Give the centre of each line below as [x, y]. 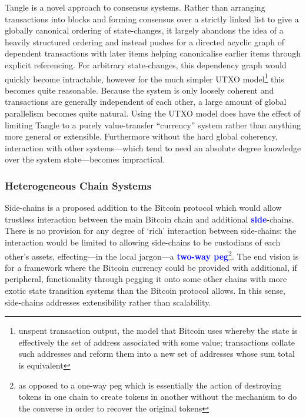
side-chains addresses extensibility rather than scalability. [108, 302]
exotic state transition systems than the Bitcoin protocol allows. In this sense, [145, 290]
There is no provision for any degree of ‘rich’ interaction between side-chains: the [151, 230]
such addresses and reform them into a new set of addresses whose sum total [157, 354]
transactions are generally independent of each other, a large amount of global [146, 102]
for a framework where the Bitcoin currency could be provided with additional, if [151, 267]
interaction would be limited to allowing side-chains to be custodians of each [143, 242]
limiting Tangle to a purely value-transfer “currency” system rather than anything [153, 125]
